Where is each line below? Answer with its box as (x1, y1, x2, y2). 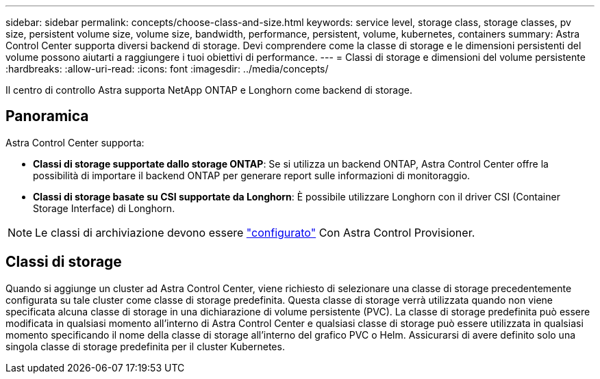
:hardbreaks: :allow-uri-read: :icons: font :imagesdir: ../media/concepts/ (5, 63, 329, 75)
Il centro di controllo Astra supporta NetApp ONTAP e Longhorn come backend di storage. (5, 84, 412, 96)
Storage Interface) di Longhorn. (33, 202, 175, 214)
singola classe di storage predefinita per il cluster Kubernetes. (5, 340, 285, 352)
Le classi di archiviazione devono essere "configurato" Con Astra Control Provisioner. (35, 225, 475, 239)
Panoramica (5, 107, 89, 125)
